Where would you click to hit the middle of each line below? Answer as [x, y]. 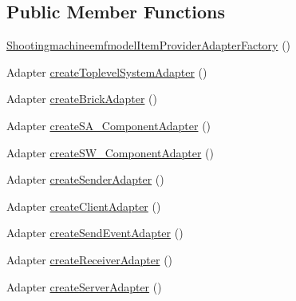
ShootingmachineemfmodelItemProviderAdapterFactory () [149, 45]
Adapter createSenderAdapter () [85, 179]
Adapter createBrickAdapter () [82, 99]
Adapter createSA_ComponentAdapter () [109, 125]
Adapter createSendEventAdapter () [95, 233]
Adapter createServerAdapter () [84, 286]
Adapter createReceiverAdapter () [90, 259]
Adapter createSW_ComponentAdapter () [110, 152]
